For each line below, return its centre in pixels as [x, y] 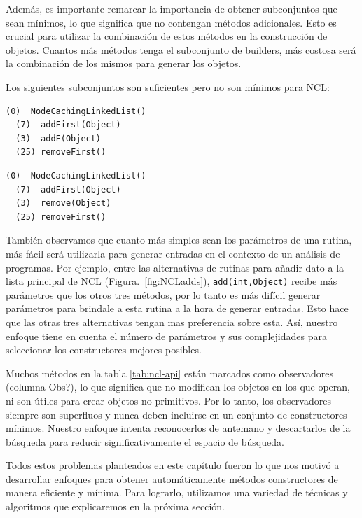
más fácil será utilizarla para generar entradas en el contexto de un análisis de [173, 253]
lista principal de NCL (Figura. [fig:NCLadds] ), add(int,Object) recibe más [172, 281]
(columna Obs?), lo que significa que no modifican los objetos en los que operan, [178, 387]
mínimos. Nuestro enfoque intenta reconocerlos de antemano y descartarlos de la [178, 428]
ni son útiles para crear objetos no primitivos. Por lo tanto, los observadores [168, 400]
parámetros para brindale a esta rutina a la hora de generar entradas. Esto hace [177, 308]
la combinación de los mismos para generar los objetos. [124, 63]
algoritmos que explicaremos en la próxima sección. [115, 506]
